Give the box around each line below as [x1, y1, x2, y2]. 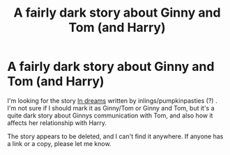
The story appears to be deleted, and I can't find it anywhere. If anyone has [7, 132, 224, 140]
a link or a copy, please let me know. [7, 139, 112, 147]
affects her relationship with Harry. [7, 118, 107, 127]
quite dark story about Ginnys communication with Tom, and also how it [7, 111, 213, 120]
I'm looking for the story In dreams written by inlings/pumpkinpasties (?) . [7, 96, 217, 105]
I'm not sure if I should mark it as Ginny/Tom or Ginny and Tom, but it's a [7, 104, 215, 112]
